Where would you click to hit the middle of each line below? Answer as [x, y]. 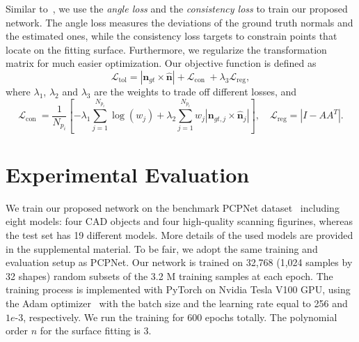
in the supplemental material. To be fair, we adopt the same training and [162, 248]
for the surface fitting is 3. [96, 331]
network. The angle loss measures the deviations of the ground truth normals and [179, 22]
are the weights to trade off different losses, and [196, 91]
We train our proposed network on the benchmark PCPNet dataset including [173, 207]
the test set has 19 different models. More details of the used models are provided [179, 235]
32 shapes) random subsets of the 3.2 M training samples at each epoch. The [169, 275]
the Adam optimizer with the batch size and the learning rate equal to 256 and [177, 303]
